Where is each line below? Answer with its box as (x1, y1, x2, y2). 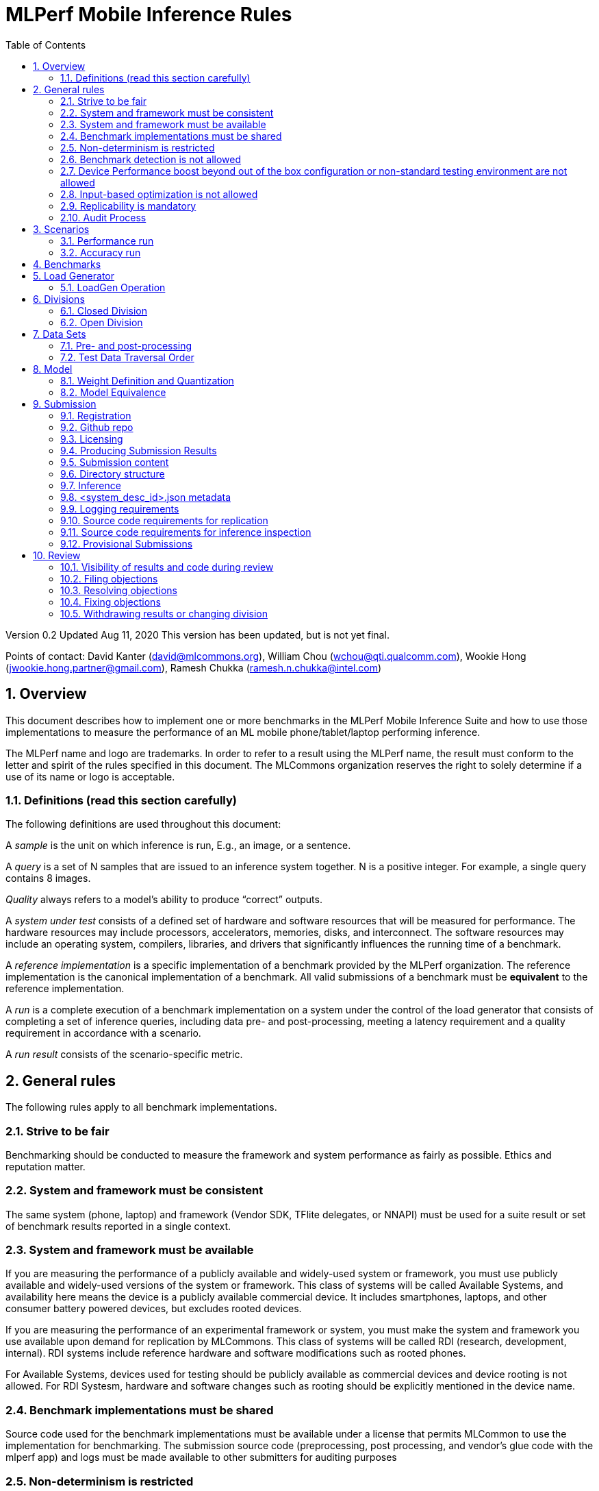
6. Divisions (33, 293, 85, 305)
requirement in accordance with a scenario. (5, 1027, 201, 1039)
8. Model (33, 362, 73, 375)
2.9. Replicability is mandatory (60, 199, 196, 212)
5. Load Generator (33, 269, 114, 282)
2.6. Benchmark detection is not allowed (60, 153, 242, 165)
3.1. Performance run (60, 234, 154, 247)
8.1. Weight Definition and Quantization (60, 374, 234, 386)
